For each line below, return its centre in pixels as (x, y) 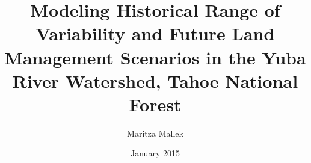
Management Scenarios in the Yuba (155, 57)
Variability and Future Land (155, 33)
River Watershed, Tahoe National (155, 80)
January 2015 (155, 153)
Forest (155, 104)
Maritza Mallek (155, 133)
